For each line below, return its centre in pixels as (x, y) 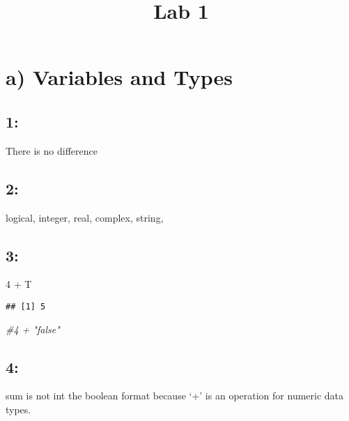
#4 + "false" (33, 329)
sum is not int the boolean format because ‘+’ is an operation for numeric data (175, 396)
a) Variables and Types (119, 77)
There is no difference (52, 150)
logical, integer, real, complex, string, (85, 217)
